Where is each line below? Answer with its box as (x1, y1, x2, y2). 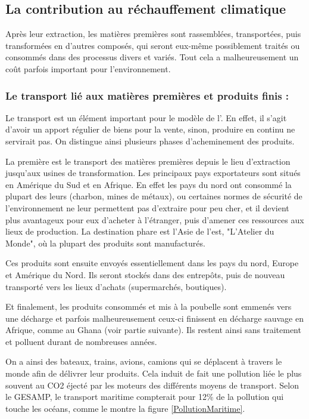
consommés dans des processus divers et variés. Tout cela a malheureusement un (5, 51, 299, 63)
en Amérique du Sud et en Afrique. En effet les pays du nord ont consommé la (5, 178, 292, 190)
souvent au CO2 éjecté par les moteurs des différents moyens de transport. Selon (5, 378, 299, 391)
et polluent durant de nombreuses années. (5, 335, 157, 347)
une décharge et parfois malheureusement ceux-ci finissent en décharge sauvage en (5, 312, 304, 324)
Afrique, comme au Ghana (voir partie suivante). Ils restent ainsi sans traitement (5, 324, 301, 336)
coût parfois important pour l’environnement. (5, 62, 171, 75)
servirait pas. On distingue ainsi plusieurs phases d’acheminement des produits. (5, 134, 295, 147)
